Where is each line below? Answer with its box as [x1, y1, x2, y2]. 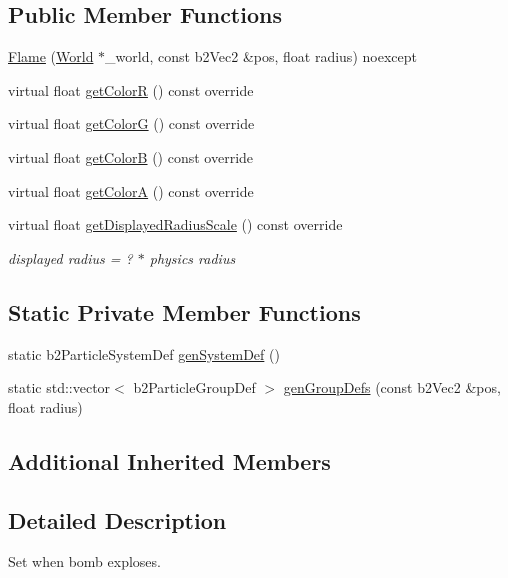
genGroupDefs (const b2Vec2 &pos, [283, 377, 501, 398]
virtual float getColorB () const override [8, 146, 254, 167]
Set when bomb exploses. [8, 551, 161, 572]
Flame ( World [8, 46, 94, 67]
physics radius [149, 247, 236, 268]
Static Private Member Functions [8, 296, 361, 327]
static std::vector [8, 377, 111, 398]
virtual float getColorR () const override [8, 79, 254, 100]
